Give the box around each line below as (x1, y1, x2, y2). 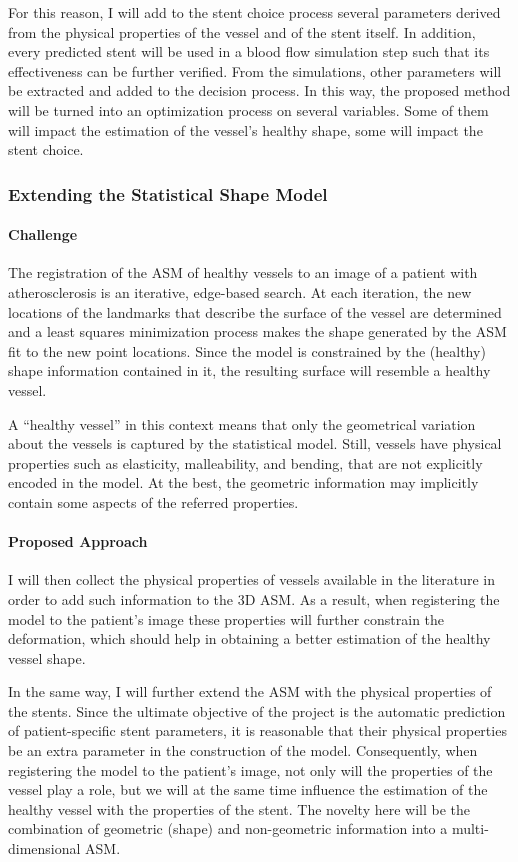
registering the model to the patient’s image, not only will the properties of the (8, 759, 493, 780)
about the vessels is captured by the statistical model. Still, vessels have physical (8, 433, 502, 454)
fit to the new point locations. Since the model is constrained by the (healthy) (8, 340, 486, 361)
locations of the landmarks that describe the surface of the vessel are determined (8, 301, 502, 322)
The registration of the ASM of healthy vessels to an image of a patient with (8, 262, 478, 283)
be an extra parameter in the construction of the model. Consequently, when (8, 740, 478, 761)
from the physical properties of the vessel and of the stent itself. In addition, (8, 21, 476, 42)
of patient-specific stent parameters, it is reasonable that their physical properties (8, 720, 507, 741)
